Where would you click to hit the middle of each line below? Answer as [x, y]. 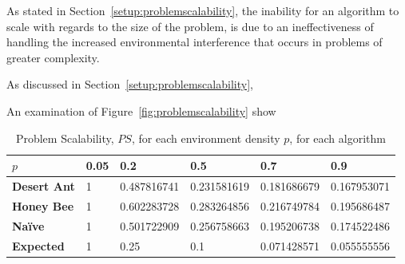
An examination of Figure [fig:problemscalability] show [141, 110]
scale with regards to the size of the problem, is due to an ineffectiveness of [190, 26]
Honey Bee [43, 205]
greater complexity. [53, 57]
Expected [38, 245]
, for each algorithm [337, 138]
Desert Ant [44, 186]
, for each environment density [206, 138]
